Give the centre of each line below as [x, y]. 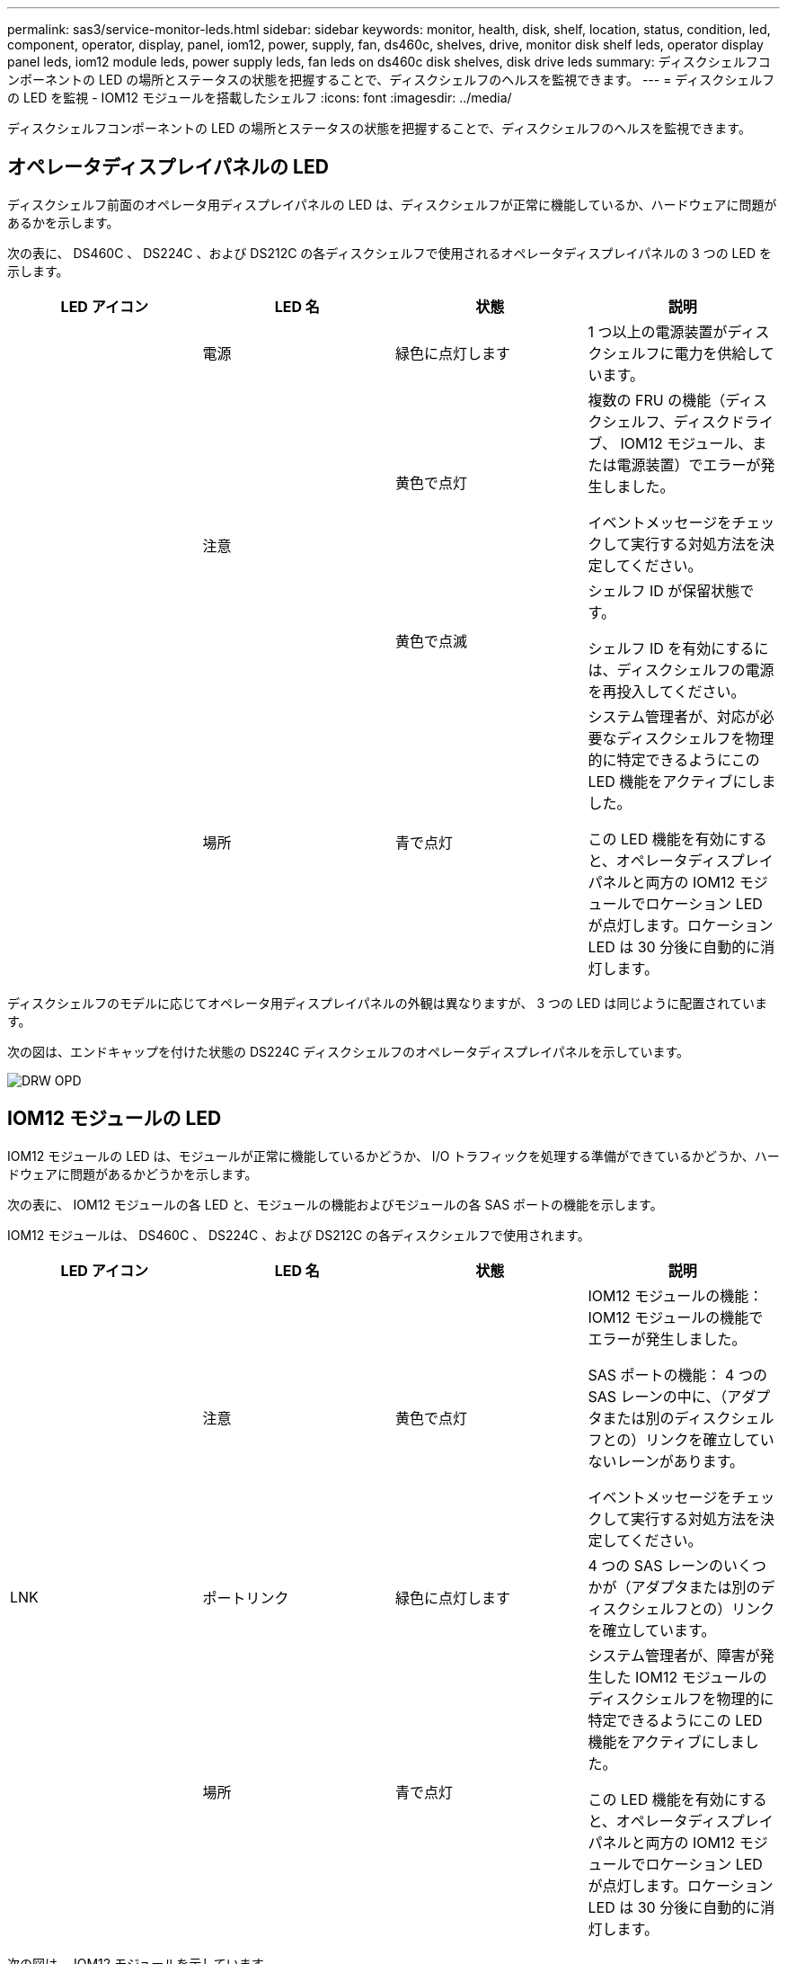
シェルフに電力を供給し [681, 353]
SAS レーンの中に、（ [658, 1396]
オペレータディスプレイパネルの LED [168, 167]
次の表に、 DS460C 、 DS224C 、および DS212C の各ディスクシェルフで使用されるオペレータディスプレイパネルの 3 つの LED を [389, 253]
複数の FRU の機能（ [657, 400]
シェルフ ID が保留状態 [664, 590]
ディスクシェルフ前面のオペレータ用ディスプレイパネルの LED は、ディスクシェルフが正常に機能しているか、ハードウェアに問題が [392, 204]
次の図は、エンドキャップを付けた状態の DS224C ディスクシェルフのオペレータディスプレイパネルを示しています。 [349, 1051]
